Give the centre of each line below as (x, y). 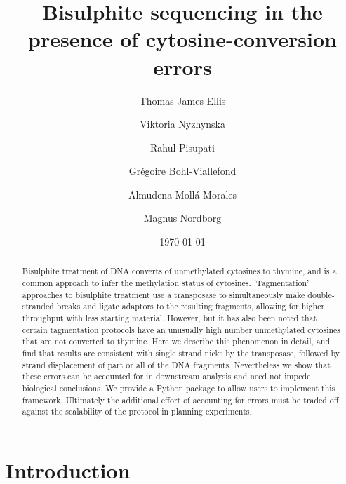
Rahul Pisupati (182, 147)
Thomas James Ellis (182, 100)
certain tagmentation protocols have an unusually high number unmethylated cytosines (181, 329)
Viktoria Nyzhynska (182, 124)
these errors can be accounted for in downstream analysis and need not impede (166, 376)
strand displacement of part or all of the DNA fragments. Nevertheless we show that (176, 364)
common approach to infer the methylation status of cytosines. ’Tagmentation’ (166, 283)
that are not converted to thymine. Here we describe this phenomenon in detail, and (176, 341)
